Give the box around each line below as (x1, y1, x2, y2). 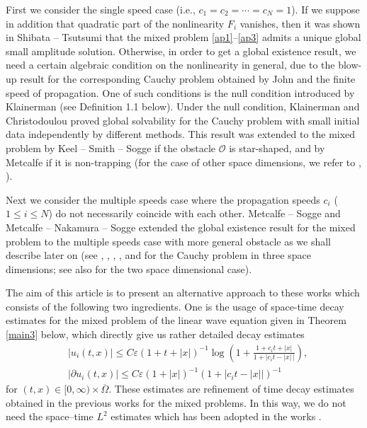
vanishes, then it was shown (239, 16, 361, 30)
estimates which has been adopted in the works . (111, 409, 322, 424)
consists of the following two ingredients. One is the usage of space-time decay (6, 299, 344, 313)
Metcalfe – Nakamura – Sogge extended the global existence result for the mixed (6, 219, 356, 234)
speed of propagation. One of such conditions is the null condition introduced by (6, 85, 355, 100)
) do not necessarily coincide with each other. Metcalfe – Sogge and (48, 206, 341, 221)
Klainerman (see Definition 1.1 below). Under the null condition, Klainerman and (6, 99, 360, 114)
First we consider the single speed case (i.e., (6, 2, 196, 16)
